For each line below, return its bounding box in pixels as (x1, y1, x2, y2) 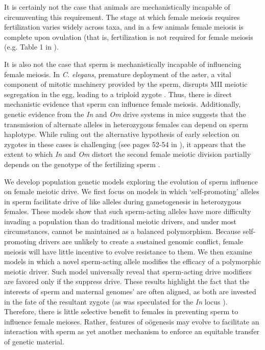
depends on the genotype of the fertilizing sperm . (4, 158, 160, 169)
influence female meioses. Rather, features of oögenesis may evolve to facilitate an (4, 316, 259, 326)
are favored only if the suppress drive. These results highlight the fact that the (4, 276, 250, 287)
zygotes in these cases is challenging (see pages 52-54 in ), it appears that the (4, 138, 246, 149)
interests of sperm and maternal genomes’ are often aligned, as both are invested (4, 286, 256, 297)
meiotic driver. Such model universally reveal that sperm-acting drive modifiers (4, 266, 252, 276)
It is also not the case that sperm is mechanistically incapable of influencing (4, 58, 242, 69)
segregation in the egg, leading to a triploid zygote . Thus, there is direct (4, 88, 232, 99)
